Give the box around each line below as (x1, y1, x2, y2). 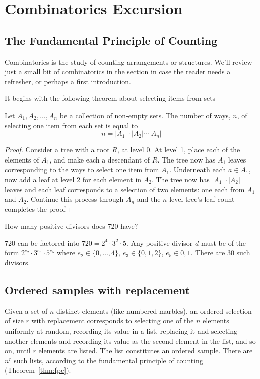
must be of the (201, 237, 246, 248)
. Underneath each (169, 164, 226, 175)
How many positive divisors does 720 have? (5, 221, 138, 231)
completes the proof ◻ (5, 203, 75, 214)
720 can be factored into (5, 237, 80, 248)
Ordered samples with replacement (5, 282, 190, 298)
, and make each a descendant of (49, 154, 150, 165)
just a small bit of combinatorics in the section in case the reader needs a (5, 66, 231, 77)
